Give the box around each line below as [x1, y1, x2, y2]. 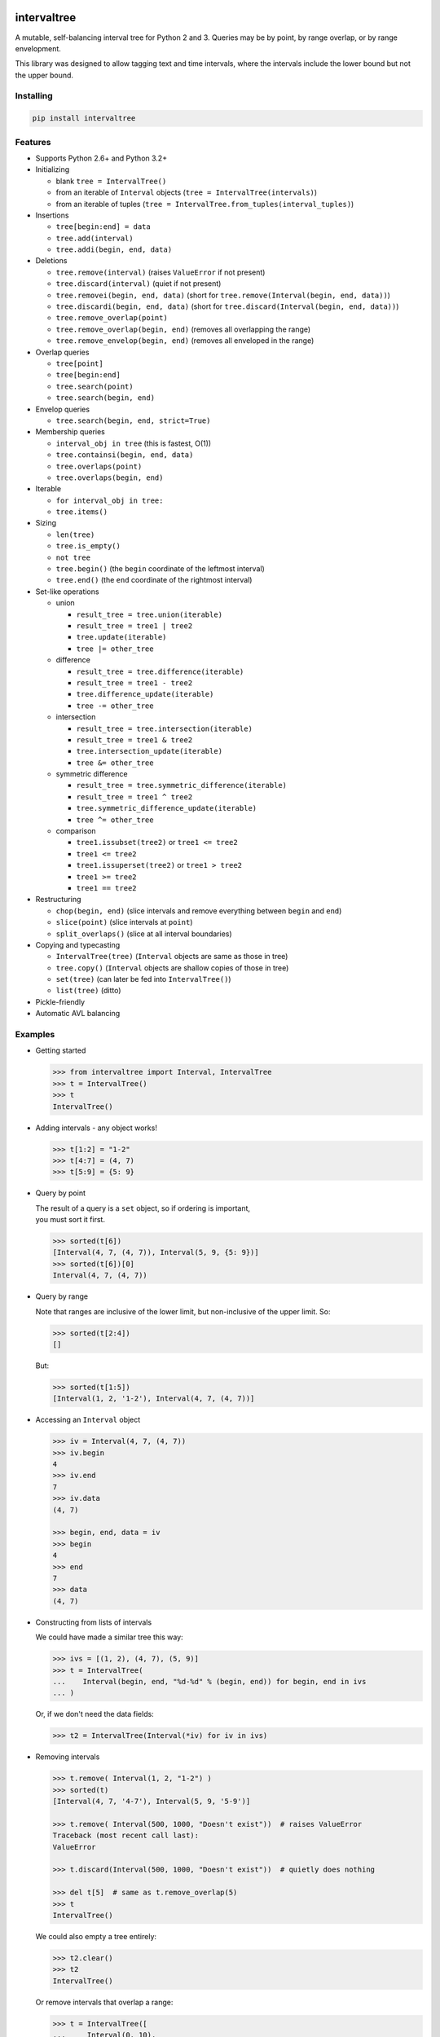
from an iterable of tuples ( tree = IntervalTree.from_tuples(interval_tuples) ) [55, 199, 354, 209]
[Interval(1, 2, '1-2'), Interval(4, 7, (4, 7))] [52, 1394, 255, 1403]
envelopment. [15, 43, 61, 53]
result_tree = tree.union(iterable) [76, 609, 223, 619]
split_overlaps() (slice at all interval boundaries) [55, 929, 232, 939]
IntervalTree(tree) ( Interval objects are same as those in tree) [55, 952, 288, 961]
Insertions [35, 210, 69, 220]
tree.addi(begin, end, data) [55, 245, 173, 254]
